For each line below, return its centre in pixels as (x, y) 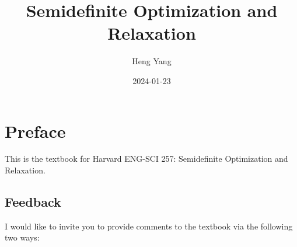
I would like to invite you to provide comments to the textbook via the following (149, 226)
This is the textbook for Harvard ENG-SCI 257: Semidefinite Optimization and (146, 159)
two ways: (22, 237)
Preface (35, 131)
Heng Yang (152, 61)
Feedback (33, 202)
